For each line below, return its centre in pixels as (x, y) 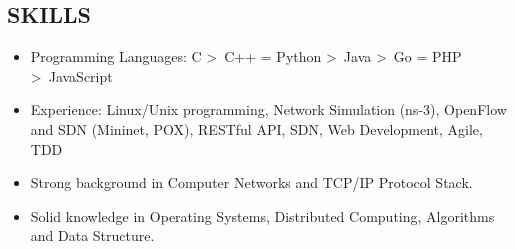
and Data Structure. (92, 235)
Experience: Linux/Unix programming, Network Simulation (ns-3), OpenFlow (268, 109)
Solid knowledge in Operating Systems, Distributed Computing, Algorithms (262, 215)
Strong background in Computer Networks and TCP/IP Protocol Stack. (251, 182)
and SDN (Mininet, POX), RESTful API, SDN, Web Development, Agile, (256, 128)
